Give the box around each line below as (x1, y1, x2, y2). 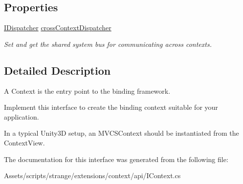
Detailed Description (4, 62, 111, 78)
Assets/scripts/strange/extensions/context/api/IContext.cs (4, 170, 181, 181)
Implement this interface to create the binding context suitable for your (4, 102, 218, 112)
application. (4, 111, 39, 122)
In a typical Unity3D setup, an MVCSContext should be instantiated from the (4, 128, 239, 138)
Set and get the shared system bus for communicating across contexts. (4, 39, 212, 49)
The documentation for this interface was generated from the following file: (4, 154, 228, 164)
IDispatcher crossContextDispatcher (4, 22, 111, 33)
